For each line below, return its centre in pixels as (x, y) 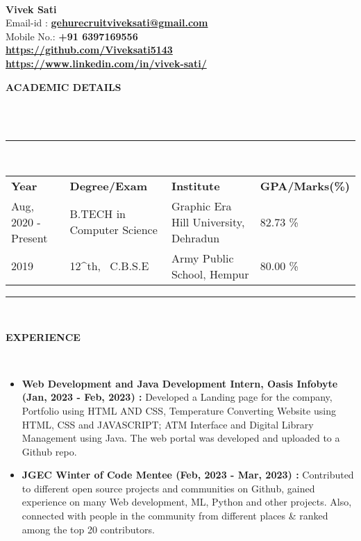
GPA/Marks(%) (305, 185)
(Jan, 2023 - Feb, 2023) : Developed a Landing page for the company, (177, 397)
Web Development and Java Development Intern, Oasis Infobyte (180, 383)
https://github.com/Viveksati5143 (89, 50)
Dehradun (195, 238)
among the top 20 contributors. (88, 529)
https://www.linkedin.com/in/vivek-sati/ (106, 63)
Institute (195, 185)
